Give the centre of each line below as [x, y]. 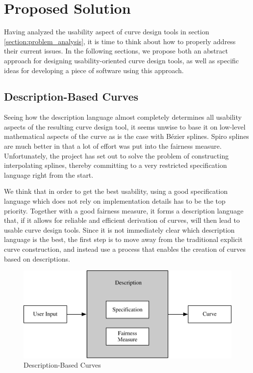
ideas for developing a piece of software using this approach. [94, 70]
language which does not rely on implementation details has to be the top [115, 201]
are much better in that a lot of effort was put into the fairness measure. [113, 146]
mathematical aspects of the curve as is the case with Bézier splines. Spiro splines [126, 136]
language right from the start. [49, 174]
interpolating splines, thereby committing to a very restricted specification [115, 165]
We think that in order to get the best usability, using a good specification [116, 191]
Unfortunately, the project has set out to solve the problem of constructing [116, 155]
